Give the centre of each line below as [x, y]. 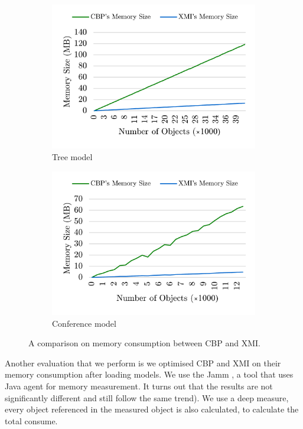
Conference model [84, 323]
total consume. [31, 420]
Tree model [72, 157]
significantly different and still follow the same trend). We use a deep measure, [147, 397]
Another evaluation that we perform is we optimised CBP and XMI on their [143, 363]
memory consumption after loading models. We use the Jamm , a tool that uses [149, 374]
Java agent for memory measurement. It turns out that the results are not [139, 386]
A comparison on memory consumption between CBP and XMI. [144, 343]
